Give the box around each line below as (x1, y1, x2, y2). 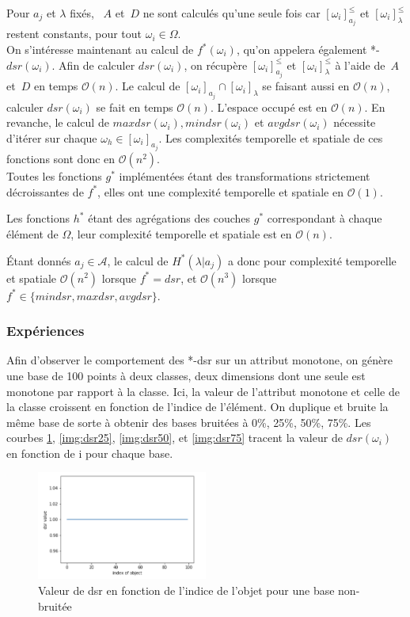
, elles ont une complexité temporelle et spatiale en (97, 183, 344, 200)
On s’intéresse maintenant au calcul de (6, 41, 194, 58)
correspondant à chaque (267, 210, 382, 227)
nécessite (333, 114, 376, 131)
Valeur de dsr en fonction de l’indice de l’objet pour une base (38, 582, 335, 598)
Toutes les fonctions (6, 168, 102, 185)
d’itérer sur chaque (6, 129, 97, 146)
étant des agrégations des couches (88, 210, 251, 227)
